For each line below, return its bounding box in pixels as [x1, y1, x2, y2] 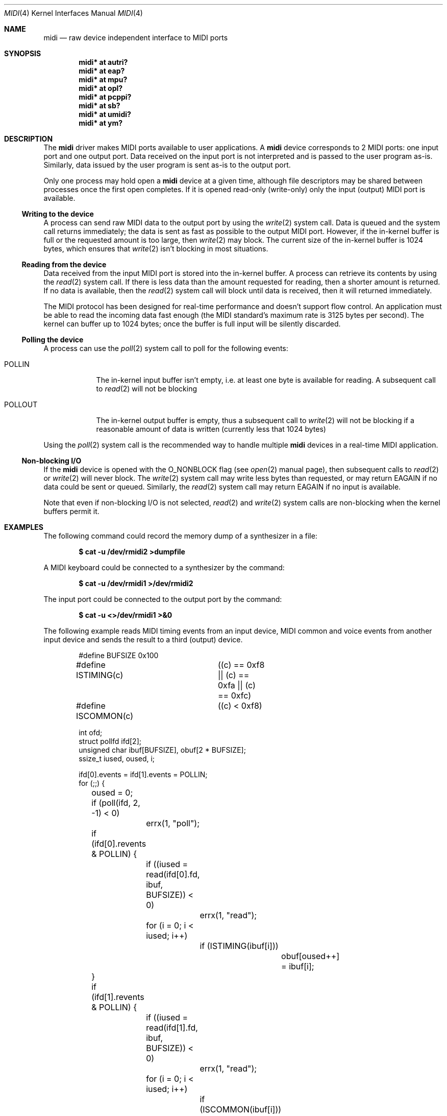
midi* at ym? [79, 119, 123, 127]
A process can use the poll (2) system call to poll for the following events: [43, 344, 288, 353]
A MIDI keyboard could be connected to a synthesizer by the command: [43, 563, 285, 572]
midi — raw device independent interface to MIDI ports [43, 33, 228, 42]
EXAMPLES [4, 523, 43, 531]
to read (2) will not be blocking [96, 384, 197, 393]
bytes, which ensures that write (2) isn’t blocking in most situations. [43, 244, 268, 253]
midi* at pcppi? [79, 92, 132, 101]
